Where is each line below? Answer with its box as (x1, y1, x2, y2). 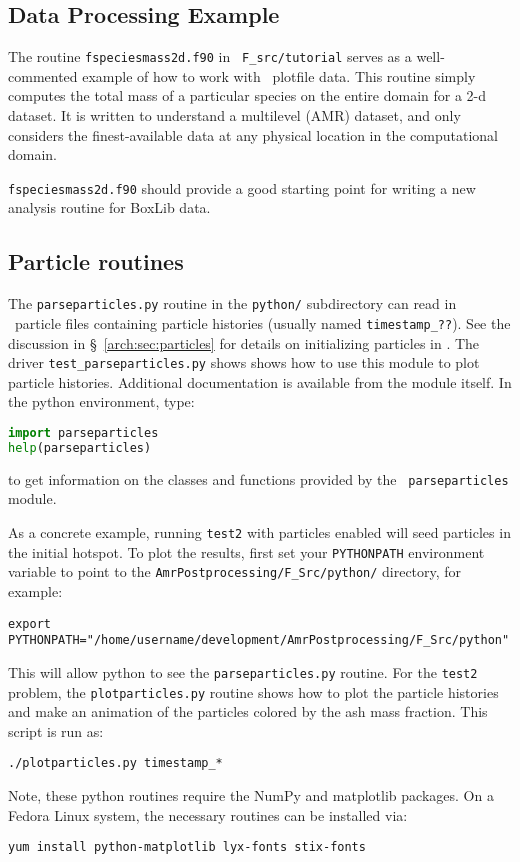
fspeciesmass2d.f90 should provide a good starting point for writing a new (8, 177, 476, 198)
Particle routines (8, 246, 184, 277)
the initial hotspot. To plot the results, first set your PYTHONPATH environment (8, 541, 485, 562)
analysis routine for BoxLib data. (8, 197, 211, 218)
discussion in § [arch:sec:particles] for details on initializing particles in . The (8, 332, 480, 353)
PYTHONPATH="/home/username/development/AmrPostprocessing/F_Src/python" (8, 633, 510, 648)
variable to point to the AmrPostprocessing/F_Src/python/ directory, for (8, 561, 462, 582)
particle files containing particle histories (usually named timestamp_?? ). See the (14, 312, 511, 333)
